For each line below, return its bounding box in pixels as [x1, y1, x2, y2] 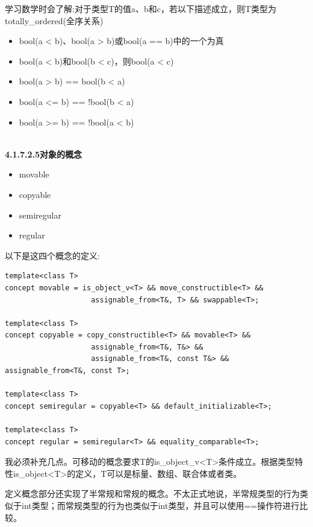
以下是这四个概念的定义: [5, 249, 100, 261]
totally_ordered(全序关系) [5, 14, 104, 27]
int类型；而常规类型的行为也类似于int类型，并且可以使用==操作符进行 [21, 499, 300, 511]
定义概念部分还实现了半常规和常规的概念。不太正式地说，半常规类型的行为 [5, 487, 300, 500]
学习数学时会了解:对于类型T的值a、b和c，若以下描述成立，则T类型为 [5, 2, 277, 14]
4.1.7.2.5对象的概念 [5, 147, 82, 160]
